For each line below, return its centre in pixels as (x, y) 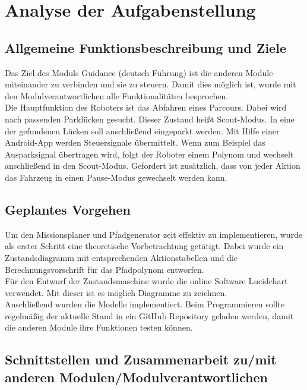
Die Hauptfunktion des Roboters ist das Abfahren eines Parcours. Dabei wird (146, 107)
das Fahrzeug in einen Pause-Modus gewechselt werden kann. (116, 177)
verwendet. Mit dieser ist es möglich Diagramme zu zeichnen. (116, 292)
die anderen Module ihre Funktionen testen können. (99, 327)
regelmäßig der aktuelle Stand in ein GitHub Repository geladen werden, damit (149, 315)
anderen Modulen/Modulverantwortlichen (136, 377)
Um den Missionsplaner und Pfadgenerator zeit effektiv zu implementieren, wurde (154, 234)
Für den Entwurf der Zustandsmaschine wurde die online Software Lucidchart (146, 281)
